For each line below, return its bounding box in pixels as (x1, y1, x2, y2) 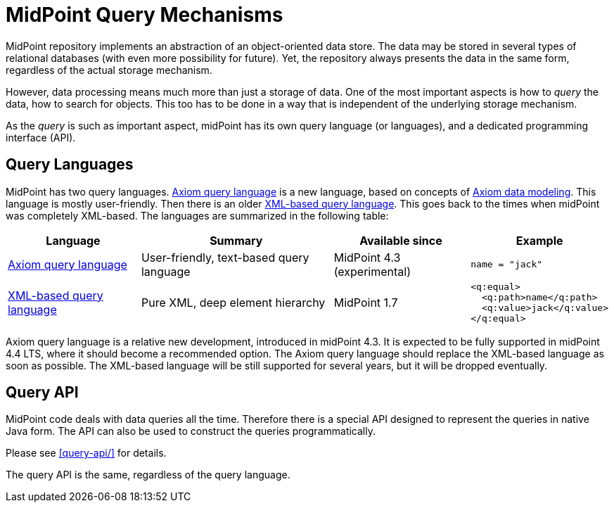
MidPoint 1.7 (333, 295, 398, 310)
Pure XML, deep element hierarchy (141, 295, 326, 310)
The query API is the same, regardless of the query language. (6, 469, 290, 481)
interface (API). (6, 131, 76, 144)
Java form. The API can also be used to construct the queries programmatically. (6, 425, 376, 438)
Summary (210, 233, 263, 248)
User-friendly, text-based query (141, 250, 309, 265)
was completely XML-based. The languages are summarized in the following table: (6, 209, 389, 222)
